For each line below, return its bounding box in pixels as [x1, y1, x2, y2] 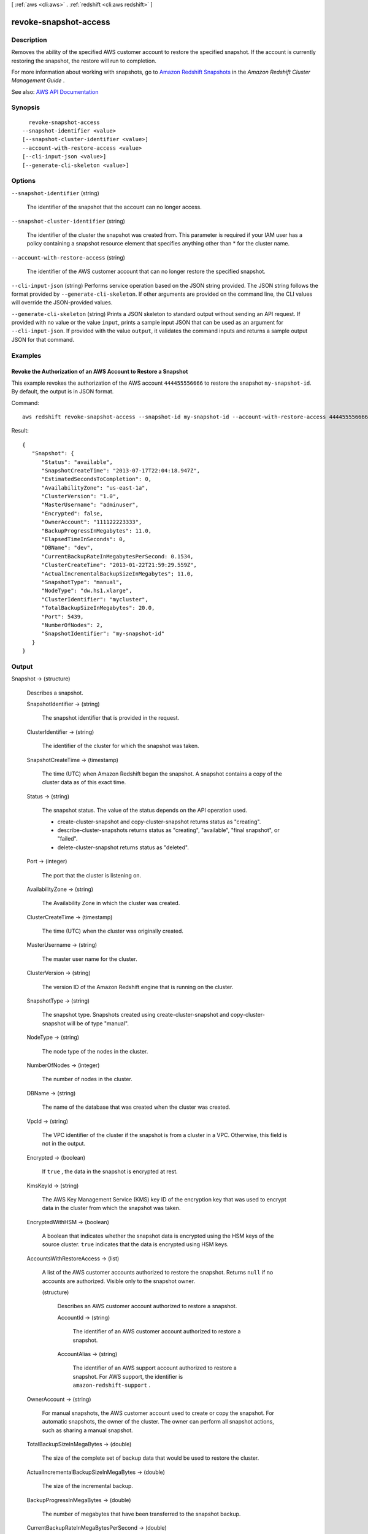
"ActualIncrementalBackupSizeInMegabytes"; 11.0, [41, 570, 194, 577]
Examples [11, 351, 42, 360]
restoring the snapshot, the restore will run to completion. [11, 57, 156, 64]
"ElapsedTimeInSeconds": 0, [41, 536, 126, 543]
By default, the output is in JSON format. [11, 388, 114, 395]
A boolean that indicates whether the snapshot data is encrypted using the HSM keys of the [42, 1232, 274, 1239]
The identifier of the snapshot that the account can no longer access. [26, 203, 202, 211]
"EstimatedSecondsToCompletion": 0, [41, 476, 152, 483]
